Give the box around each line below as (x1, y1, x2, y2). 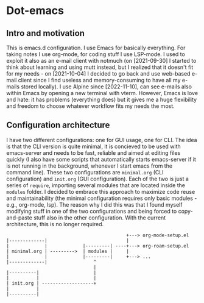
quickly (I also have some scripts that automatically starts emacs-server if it (6, 155, 196, 163)
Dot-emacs (6, 4, 64, 18)
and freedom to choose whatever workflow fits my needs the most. (6, 102, 175, 110)
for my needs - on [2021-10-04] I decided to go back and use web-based (6, 70, 191, 77)
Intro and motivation (6, 28, 85, 38)
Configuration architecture (6, 120, 110, 130)
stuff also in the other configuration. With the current (33, 214, 166, 221)
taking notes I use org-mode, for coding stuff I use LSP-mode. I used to (6, 51, 186, 58)
